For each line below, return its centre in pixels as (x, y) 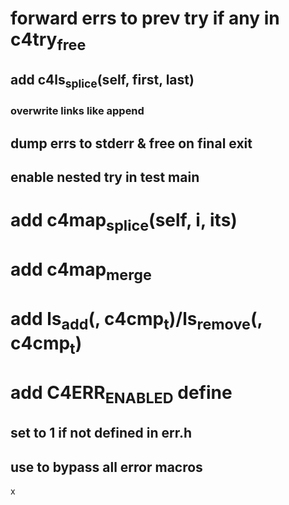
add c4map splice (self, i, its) (124, 222)
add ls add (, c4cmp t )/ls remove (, (136, 320)
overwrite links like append (77, 111)
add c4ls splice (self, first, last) (102, 81)
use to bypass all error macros (106, 467)
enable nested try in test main (105, 177)
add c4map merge (81, 271)
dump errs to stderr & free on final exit (131, 143)
